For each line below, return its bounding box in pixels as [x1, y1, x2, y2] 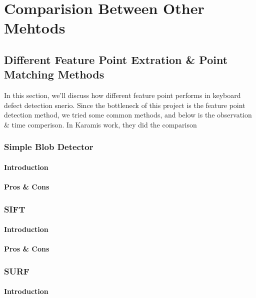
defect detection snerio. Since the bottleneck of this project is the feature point [4, 99, 245, 110]
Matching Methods [4, 66, 104, 82]
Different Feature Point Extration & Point [4, 51, 228, 67]
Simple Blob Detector [4, 140, 93, 153]
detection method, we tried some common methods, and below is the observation [4, 109, 252, 120]
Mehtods [4, 17, 65, 38]
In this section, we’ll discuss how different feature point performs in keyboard [4, 90, 241, 100]
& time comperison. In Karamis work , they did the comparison [4, 119, 197, 129]
